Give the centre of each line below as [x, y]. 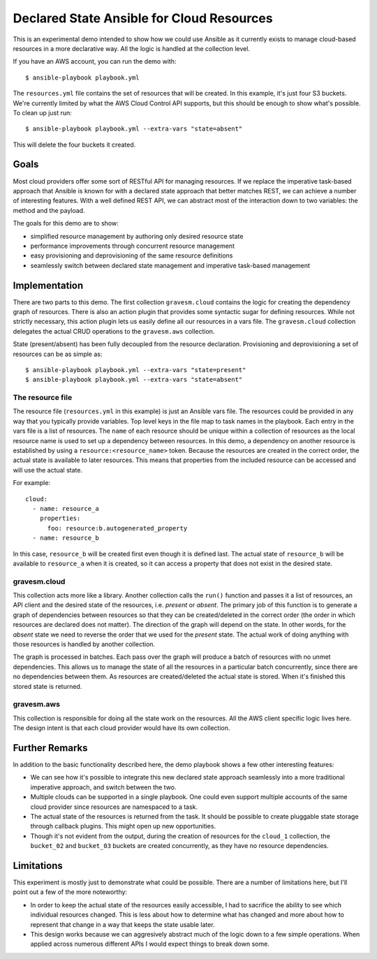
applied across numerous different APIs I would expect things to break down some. [150, 944]
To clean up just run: [43, 112]
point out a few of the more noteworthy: [70, 892]
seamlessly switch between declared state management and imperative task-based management [170, 265]
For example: [32, 483]
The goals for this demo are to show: [66, 223]
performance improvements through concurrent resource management [133, 246]
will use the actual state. [48, 470]
